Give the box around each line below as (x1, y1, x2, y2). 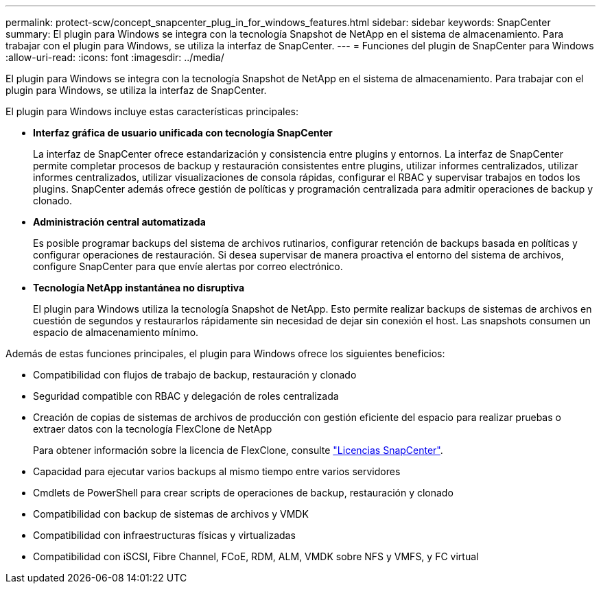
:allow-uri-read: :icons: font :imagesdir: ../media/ (5, 51, 224, 63)
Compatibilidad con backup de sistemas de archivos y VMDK (33, 508, 309, 520)
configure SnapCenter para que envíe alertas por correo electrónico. (33, 261, 343, 272)
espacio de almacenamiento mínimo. (33, 326, 199, 338)
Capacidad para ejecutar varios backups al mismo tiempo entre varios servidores (33, 466, 401, 477)
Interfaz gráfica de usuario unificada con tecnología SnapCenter (33, 127, 333, 139)
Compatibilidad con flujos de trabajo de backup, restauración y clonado (33, 369, 357, 381)
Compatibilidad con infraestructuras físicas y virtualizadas (33, 529, 296, 541)
